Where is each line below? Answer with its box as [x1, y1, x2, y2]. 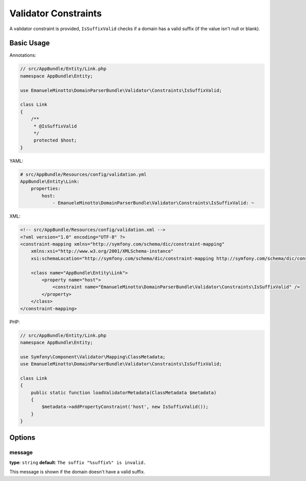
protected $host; [33, 138, 77, 143]
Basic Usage [9, 39, 50, 48]
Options [9, 433, 36, 442]
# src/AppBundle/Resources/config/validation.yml [20, 171, 147, 177]
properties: [31, 186, 61, 192]
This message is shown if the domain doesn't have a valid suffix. [9, 469, 145, 475]
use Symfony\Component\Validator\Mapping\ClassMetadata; [20, 354, 166, 360]
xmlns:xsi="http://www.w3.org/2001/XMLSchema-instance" [31, 248, 174, 254]
